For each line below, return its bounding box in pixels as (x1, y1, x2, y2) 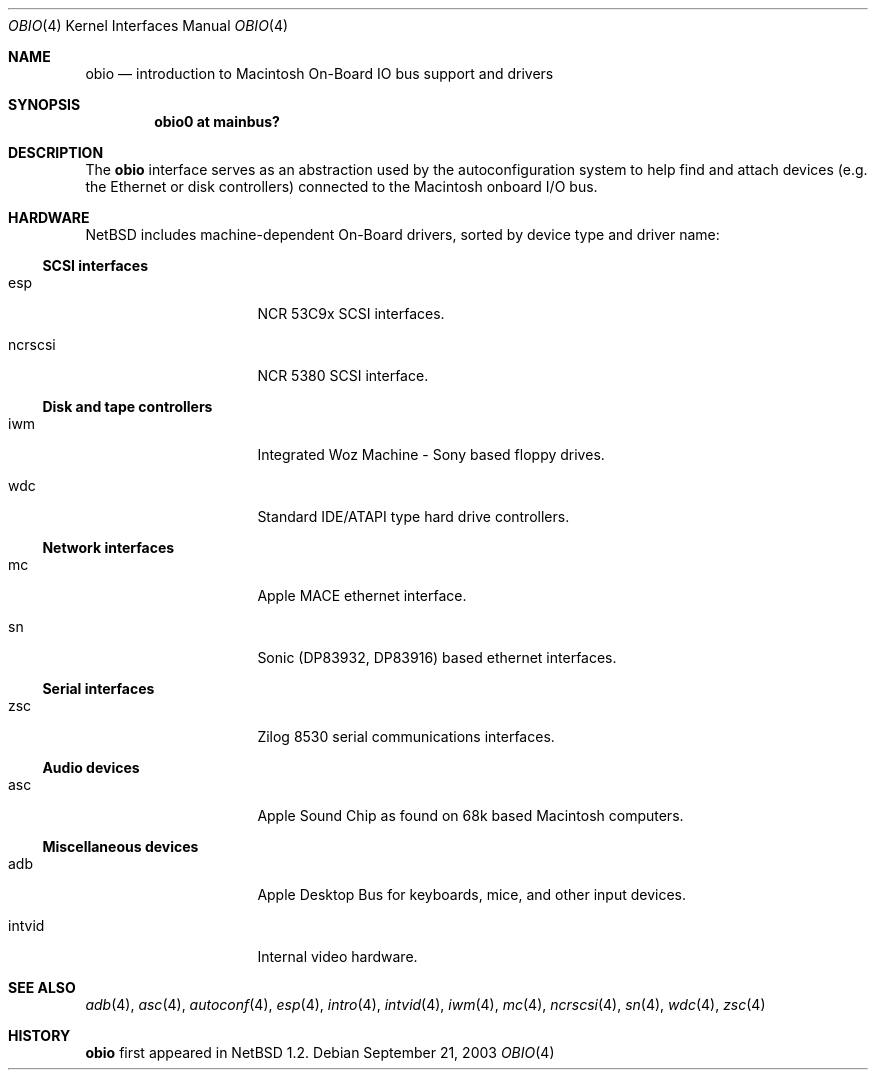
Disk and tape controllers (42, 398, 213, 415)
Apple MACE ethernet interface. (257, 587, 467, 604)
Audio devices (42, 759, 140, 776)
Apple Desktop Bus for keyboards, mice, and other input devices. (257, 886, 687, 903)
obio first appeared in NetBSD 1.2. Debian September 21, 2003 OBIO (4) (85, 1044, 555, 1061)
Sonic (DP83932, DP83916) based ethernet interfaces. (257, 649, 617, 666)
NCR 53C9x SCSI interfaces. (257, 305, 445, 322)
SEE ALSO (8, 979, 76, 996)
